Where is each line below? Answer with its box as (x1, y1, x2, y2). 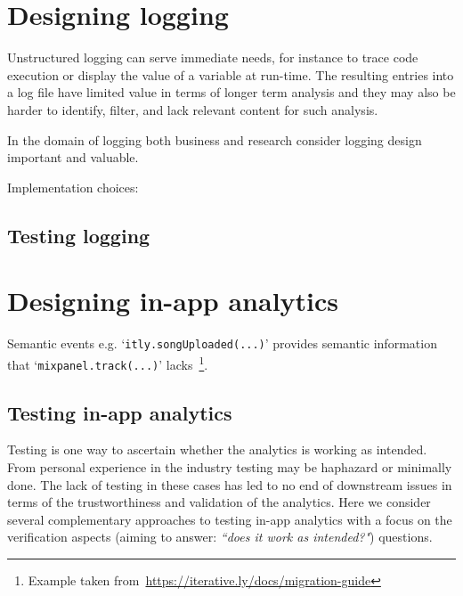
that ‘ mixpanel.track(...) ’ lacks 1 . (7, 352, 208, 373)
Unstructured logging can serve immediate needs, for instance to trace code (7, 48, 418, 67)
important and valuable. (7, 148, 139, 167)
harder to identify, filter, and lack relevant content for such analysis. (7, 100, 378, 118)
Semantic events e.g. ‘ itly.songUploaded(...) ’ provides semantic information (7, 334, 437, 353)
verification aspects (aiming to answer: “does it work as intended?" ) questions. (7, 527, 433, 546)
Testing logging (7, 221, 150, 249)
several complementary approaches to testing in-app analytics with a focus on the (7, 510, 452, 528)
